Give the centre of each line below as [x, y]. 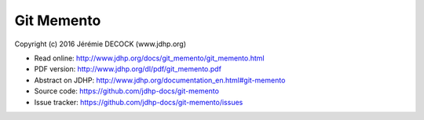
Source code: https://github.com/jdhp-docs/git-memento [127, 91]
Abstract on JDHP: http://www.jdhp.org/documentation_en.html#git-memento [160, 80]
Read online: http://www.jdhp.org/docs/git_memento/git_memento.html [149, 58]
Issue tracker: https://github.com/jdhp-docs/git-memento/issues [139, 102]
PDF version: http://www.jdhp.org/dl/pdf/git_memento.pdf [128, 69]
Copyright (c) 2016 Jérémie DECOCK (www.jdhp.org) [101, 44]
